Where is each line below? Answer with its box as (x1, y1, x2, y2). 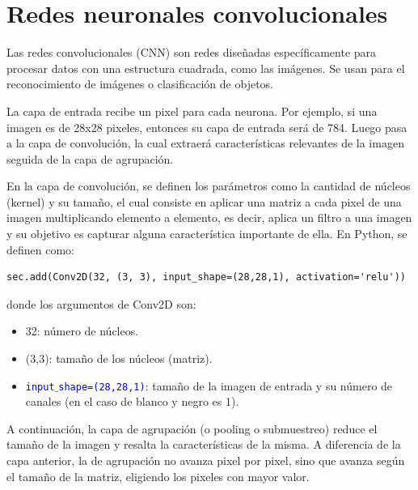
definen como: (6, 241, 74, 258)
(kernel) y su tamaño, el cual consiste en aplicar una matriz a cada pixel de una (6, 193, 402, 210)
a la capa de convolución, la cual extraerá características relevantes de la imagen (6, 134, 404, 151)
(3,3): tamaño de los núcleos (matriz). (25, 350, 213, 367)
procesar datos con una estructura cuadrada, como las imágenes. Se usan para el (6, 59, 405, 76)
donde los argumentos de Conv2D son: (6, 295, 196, 312)
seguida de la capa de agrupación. (6, 150, 174, 167)
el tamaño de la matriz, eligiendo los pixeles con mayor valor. (6, 467, 310, 484)
